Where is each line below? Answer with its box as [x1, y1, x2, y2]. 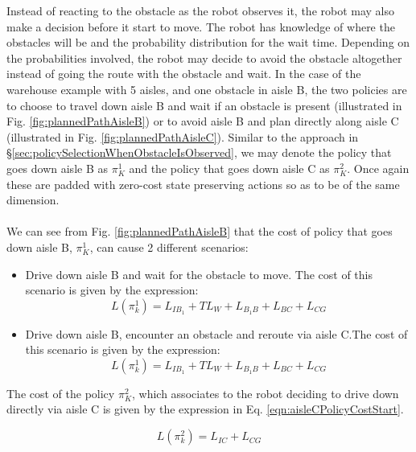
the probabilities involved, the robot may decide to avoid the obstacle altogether [6, 49, 402, 66]
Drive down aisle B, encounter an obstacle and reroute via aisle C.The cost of [25, 325, 408, 342]
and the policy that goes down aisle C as [129, 159, 330, 176]
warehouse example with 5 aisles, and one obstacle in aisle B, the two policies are [6, 80, 407, 97]
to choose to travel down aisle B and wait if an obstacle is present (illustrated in [6, 97, 402, 113]
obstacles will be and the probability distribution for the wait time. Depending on [6, 34, 410, 51]
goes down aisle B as [6, 159, 108, 176]
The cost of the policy [6, 384, 115, 401]
